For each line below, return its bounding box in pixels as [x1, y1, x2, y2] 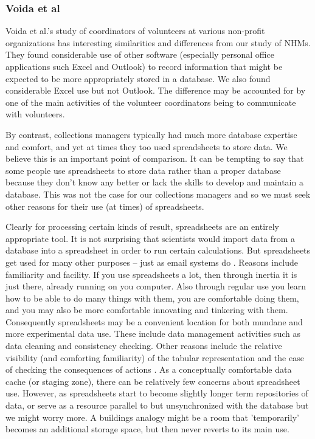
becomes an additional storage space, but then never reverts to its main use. [5, 423, 289, 435]
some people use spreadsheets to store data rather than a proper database [5, 164, 281, 176]
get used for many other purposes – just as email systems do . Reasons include [5, 255, 298, 268]
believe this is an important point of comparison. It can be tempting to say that [5, 152, 304, 165]
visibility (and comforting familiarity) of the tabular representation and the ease [5, 351, 304, 364]
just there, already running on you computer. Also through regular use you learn [5, 280, 306, 292]
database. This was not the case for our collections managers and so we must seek [5, 187, 311, 200]
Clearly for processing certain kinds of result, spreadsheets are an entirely [5, 220, 280, 233]
